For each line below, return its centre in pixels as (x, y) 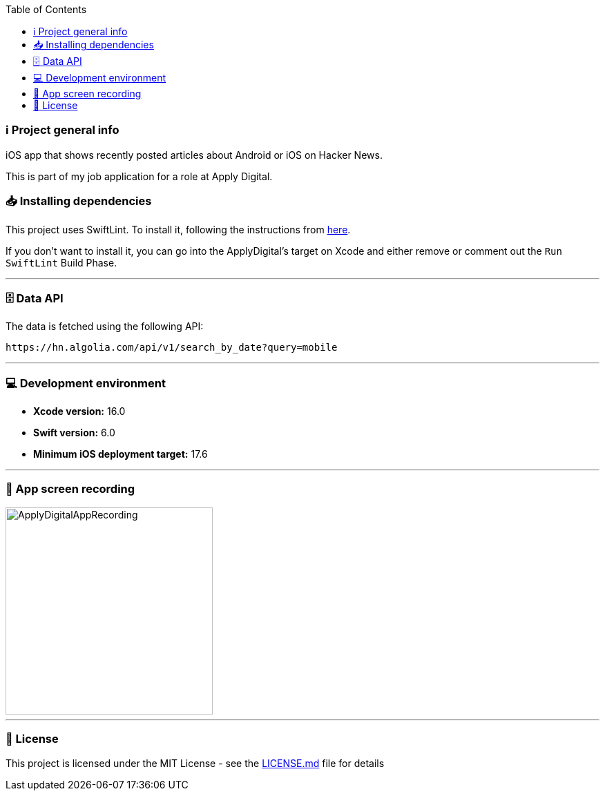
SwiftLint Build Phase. (61, 262)
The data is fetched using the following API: (105, 327)
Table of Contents (46, 9)
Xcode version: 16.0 (79, 411)
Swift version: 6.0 (74, 433)
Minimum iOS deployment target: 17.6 (121, 454)
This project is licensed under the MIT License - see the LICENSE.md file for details (195, 763)
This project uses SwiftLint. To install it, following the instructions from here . (178, 229)
